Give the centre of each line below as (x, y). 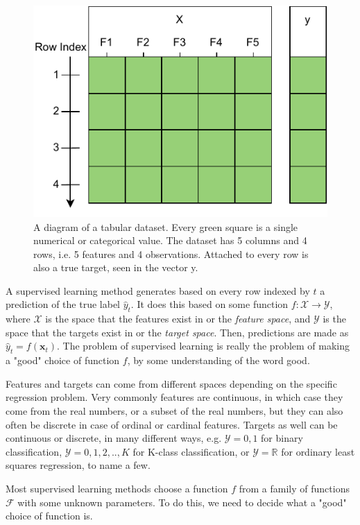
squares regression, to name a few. (78, 465)
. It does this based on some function (209, 304)
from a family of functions (294, 488)
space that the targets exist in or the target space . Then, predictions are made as (177, 332)
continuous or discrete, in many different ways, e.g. (114, 438)
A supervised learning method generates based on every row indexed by (158, 290)
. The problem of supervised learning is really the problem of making (204, 346)
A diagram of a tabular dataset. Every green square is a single (166, 226)
